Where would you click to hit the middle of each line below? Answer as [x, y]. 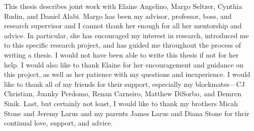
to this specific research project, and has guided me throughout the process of [123, 45]
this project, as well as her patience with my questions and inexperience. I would [127, 74]
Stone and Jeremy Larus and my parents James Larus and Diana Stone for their [127, 113]
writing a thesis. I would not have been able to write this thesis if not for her [122, 54]
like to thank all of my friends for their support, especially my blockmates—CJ [125, 84]
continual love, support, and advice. [59, 123]
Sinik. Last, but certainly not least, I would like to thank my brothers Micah [121, 103]
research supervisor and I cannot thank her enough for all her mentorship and [123, 26]
